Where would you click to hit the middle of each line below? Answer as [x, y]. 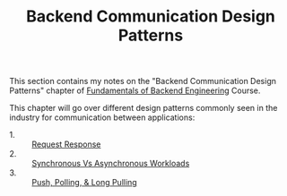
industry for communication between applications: [102, 117]
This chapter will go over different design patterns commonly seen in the [143, 108]
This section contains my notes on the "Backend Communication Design [143, 81]
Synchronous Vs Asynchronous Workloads [111, 164]
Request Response [66, 144]
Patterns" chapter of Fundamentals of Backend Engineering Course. [135, 90]
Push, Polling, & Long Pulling [84, 183]
